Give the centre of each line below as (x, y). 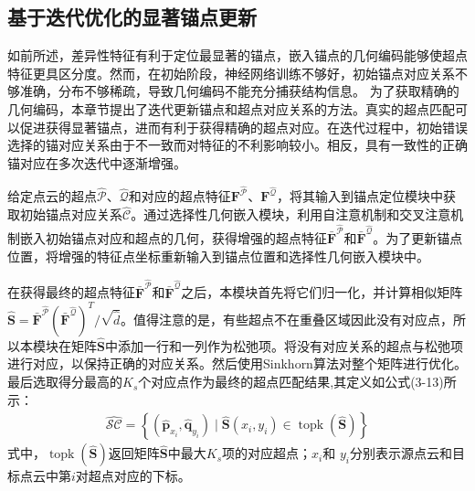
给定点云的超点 (52, 196)
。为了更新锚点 (418, 238)
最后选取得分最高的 (65, 382)
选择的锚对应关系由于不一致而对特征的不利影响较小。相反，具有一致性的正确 (237, 145)
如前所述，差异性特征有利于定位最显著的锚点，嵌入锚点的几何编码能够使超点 (237, 55)
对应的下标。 (152, 476)
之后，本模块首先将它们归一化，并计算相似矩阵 (322, 292)
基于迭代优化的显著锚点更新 (132, 17)
